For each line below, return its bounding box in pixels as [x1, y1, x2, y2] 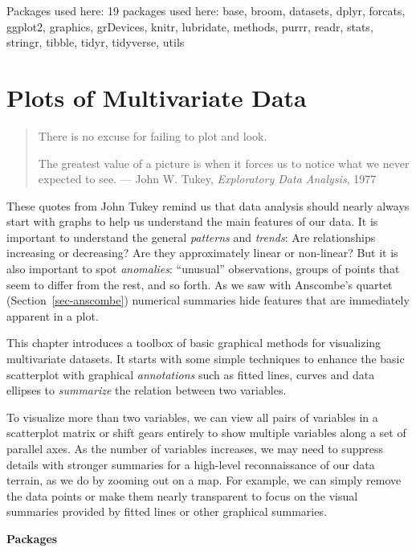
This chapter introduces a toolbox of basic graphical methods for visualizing [6, 334, 381, 351]
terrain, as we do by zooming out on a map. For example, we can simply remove [6, 472, 402, 489]
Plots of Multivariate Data [6, 80, 307, 113]
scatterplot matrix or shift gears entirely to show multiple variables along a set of [6, 424, 406, 441]
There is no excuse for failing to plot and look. [38, 127, 267, 144]
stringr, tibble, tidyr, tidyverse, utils [6, 34, 185, 51]
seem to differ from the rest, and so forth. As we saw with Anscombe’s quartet [6, 276, 393, 292]
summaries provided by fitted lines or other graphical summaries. [6, 503, 327, 520]
